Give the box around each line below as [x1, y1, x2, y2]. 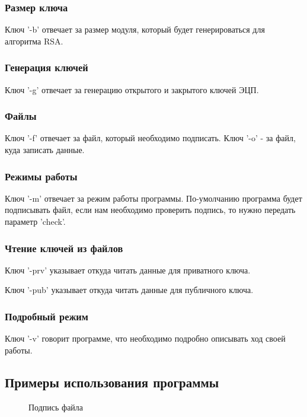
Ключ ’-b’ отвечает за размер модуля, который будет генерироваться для [5, 23, 265, 36]
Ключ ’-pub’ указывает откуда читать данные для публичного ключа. [5, 284, 254, 296]
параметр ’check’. [5, 215, 66, 228]
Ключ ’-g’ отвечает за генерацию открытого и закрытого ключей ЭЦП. [5, 83, 259, 96]
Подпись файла [28, 400, 84, 413]
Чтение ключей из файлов [5, 240, 123, 255]
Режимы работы [5, 168, 78, 183]
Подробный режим [5, 308, 88, 323]
